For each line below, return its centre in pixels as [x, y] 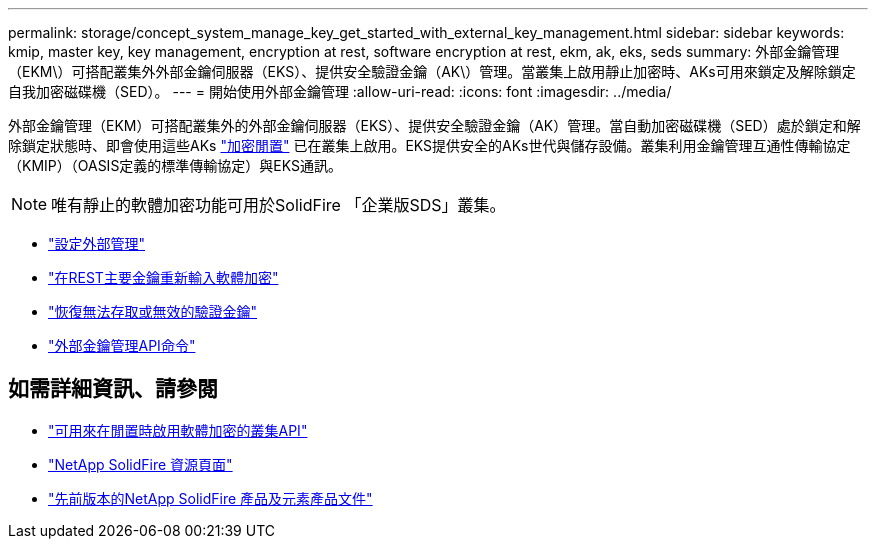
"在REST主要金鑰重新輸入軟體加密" [163, 277]
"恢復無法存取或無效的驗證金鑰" [153, 311]
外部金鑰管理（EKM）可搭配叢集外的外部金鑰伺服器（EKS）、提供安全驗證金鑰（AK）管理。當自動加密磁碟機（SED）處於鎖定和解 [434, 125]
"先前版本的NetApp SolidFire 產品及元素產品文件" [210, 498]
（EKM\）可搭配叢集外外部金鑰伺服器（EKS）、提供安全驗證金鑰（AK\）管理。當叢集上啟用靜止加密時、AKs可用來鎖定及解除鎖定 [432, 71]
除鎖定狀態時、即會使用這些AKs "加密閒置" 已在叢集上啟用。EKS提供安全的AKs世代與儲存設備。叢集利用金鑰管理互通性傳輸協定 [429, 145]
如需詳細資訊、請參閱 [113, 389]
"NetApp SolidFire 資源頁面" [140, 464]
